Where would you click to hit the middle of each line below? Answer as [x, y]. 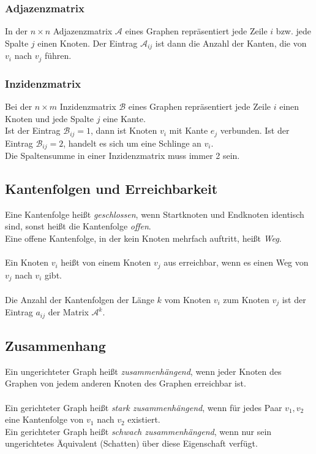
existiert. [144, 419]
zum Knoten [246, 299]
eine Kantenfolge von [44, 419]
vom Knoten [187, 299]
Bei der [19, 106]
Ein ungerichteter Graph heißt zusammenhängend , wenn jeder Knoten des [143, 371]
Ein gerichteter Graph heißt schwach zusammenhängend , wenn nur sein [138, 431]
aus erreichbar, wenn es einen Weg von [236, 262]
